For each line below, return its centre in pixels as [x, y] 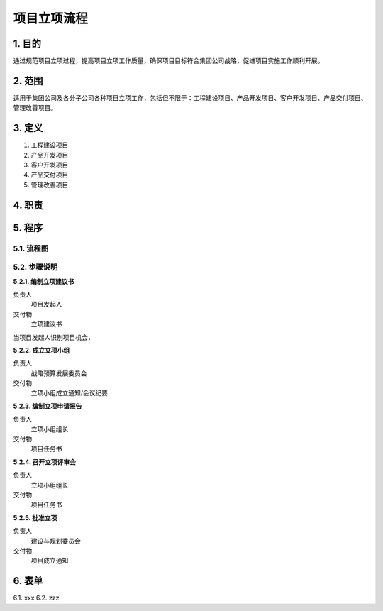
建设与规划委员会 [56, 541]
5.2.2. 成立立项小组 [41, 350]
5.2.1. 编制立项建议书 [44, 281]
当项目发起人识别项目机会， [54, 337]
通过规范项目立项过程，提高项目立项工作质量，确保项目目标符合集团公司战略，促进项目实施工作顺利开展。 [168, 61]
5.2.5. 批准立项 [35, 517]
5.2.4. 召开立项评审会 [45, 462]
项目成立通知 [50, 561]
